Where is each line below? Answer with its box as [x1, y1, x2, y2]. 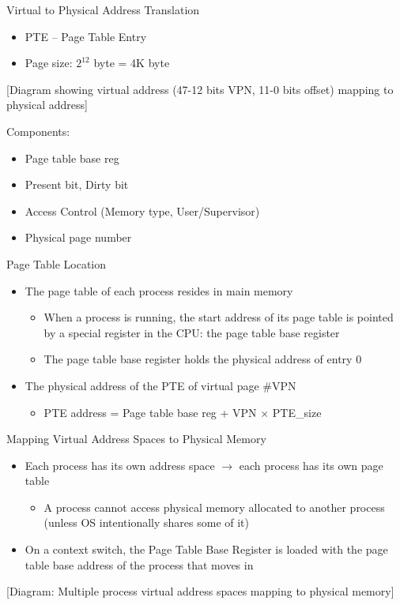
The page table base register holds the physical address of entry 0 [43, 351, 362, 367]
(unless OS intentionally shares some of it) [43, 514, 250, 531]
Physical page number [25, 229, 132, 246]
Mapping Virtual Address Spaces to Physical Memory [6, 430, 266, 447]
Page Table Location [6, 255, 106, 272]
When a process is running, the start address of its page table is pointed [43, 309, 394, 325]
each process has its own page [239, 457, 383, 473]
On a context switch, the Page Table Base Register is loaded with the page [25, 541, 388, 558]
